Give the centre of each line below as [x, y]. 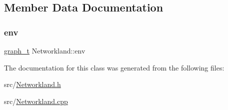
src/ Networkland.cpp [36, 101]
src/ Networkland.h [32, 84]
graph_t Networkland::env [45, 50]
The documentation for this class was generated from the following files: [114, 67]
